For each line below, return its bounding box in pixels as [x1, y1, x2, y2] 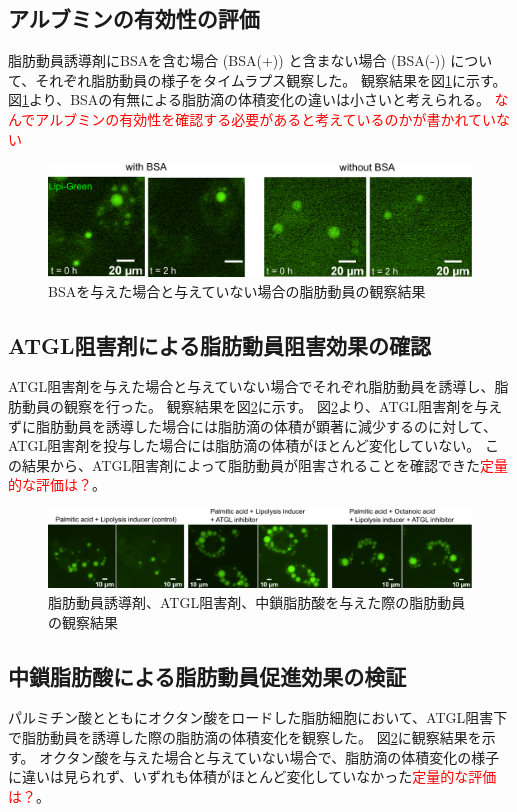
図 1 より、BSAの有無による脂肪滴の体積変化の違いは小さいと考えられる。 [8, 89, 490, 110]
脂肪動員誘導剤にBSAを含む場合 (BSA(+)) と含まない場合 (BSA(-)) [8, 50, 446, 71]
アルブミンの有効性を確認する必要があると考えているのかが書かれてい [35, 108, 497, 129]
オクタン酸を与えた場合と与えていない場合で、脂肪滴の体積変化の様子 [39, 746, 500, 767]
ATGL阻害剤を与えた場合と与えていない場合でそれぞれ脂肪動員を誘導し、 [8, 376, 495, 397]
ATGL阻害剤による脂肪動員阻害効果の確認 [8, 329, 431, 360]
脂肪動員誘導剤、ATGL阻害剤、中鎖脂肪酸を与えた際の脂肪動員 [48, 592, 466, 613]
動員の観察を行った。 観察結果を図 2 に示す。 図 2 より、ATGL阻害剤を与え [21, 396, 503, 417]
